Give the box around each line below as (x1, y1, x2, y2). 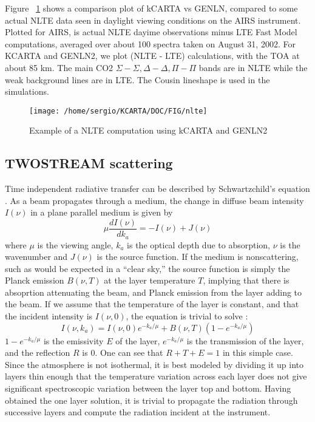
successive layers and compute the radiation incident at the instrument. (5, 406, 271, 418)
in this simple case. (222, 346, 293, 359)
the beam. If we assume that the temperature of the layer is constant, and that (5, 298, 299, 310)
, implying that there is (203, 274, 290, 287)
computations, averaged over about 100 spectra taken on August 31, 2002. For (5, 37, 296, 50)
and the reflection (5, 346, 70, 359)
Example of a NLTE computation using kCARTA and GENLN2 (29, 124, 268, 137)
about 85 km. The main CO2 (5, 61, 113, 73)
